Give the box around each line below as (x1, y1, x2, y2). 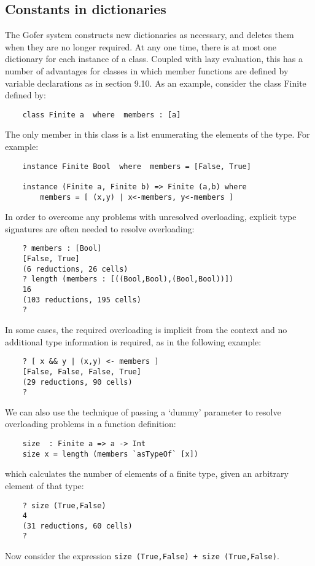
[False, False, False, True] (22, 367, 141, 376)
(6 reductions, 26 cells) (22, 264, 128, 273)
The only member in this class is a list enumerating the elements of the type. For (5, 128, 310, 141)
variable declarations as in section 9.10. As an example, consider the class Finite (5, 76, 306, 89)
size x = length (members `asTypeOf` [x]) (22, 449, 198, 458)
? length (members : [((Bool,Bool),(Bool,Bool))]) (22, 275, 234, 284)
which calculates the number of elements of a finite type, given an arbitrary (5, 467, 289, 480)
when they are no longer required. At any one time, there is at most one (5, 40, 277, 53)
